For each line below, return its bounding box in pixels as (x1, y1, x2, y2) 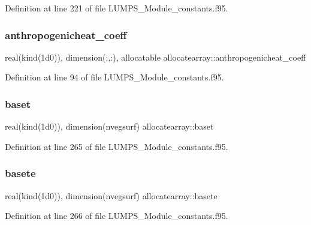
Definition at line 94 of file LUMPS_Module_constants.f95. (5, 71, 224, 83)
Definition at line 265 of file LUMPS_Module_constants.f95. (5, 140, 228, 152)
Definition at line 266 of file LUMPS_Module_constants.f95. (5, 209, 228, 222)
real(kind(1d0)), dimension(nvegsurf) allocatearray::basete (5, 189, 218, 202)
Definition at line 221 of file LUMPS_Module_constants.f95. (5, 2, 228, 14)
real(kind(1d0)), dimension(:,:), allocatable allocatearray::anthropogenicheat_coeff (5, 50, 306, 63)
